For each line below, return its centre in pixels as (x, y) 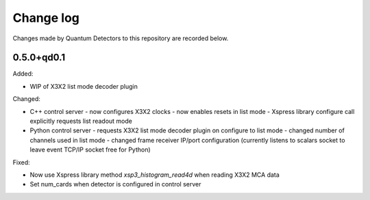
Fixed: (21, 162)
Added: (23, 74)
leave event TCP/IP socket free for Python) (90, 149)
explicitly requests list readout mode (81, 121)
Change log (46, 18)
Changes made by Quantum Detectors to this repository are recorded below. (121, 38)
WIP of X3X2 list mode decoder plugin (84, 86)
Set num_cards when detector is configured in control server (115, 184)
